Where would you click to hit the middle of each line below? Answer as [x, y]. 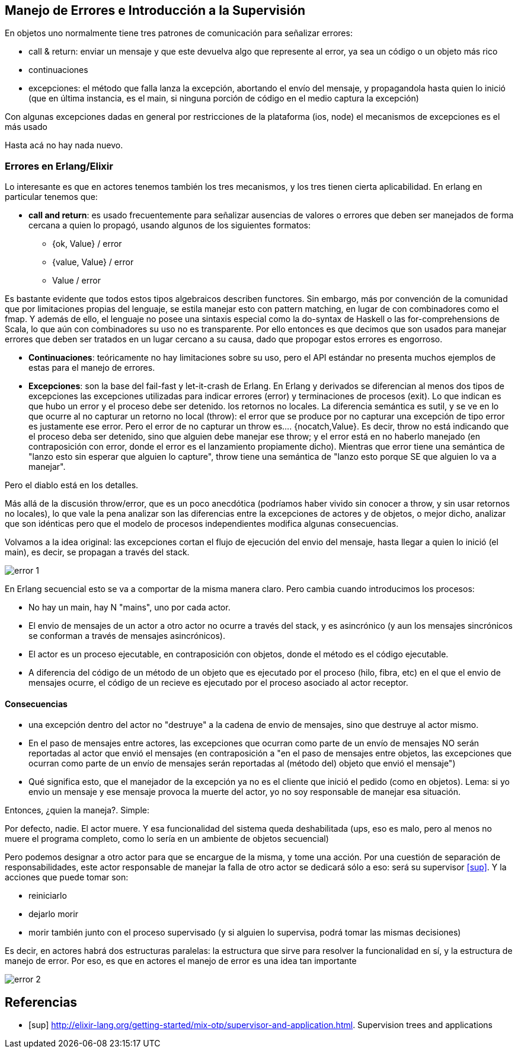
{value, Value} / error [93, 262]
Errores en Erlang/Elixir [59, 166]
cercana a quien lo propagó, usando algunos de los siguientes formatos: [170, 225]
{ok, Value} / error [87, 244]
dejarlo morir [53, 914]
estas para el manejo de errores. [92, 368]
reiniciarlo [48, 896]
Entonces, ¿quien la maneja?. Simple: [77, 810]
